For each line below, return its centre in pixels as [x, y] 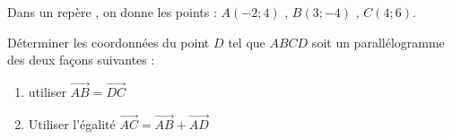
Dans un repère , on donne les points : [112, 12]
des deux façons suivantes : [81, 60]
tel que [247, 42]
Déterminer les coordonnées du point [109, 42]
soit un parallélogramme [378, 42]
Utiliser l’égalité [72, 123]
